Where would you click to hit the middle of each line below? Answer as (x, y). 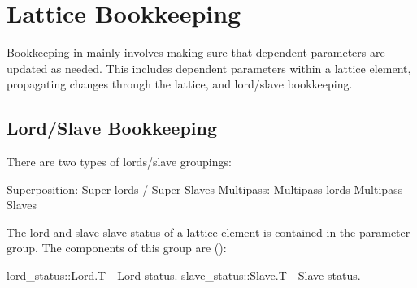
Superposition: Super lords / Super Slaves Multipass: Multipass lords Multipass (205, 189)
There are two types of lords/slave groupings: (119, 162)
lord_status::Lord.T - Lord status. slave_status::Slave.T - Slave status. (184, 275)
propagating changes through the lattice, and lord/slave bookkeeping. (180, 84)
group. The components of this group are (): (117, 248)
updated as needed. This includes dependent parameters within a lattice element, (209, 68)
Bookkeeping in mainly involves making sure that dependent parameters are (196, 52)
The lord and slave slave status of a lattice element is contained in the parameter (208, 232)
